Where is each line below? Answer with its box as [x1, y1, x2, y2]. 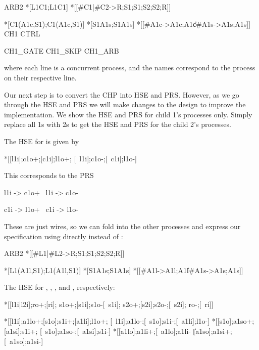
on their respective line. [4, 72, 77, 82]
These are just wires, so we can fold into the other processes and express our [4, 221, 241, 231]
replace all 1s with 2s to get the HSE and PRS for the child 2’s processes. [4, 119, 231, 129]
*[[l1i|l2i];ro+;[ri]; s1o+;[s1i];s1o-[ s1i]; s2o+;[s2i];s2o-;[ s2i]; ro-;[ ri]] [4, 298, 214, 309]
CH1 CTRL [4, 28, 40, 39]
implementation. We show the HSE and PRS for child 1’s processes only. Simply [4, 109, 252, 119]
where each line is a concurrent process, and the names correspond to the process [4, 62, 255, 73]
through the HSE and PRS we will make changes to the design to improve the [4, 99, 246, 110]
